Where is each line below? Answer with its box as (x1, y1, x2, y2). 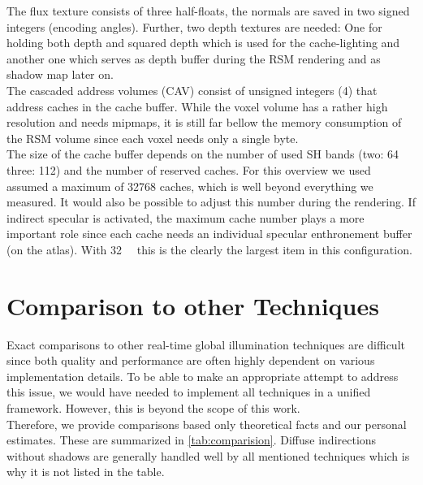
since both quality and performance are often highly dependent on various (6, 352, 375, 369)
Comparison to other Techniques (6, 288, 379, 322)
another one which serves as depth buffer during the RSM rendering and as (6, 50, 381, 67)
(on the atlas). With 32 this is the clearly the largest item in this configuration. (6, 240, 412, 258)
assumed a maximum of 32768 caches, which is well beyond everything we (6, 177, 373, 194)
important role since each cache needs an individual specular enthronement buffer (6, 225, 412, 242)
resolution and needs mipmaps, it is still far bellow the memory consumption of (6, 114, 402, 131)
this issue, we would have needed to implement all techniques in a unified (6, 383, 371, 401)
